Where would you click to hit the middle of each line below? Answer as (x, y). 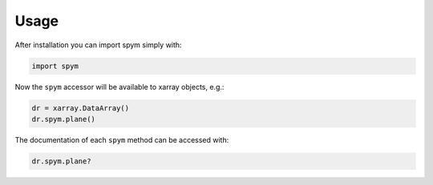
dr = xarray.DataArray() (81, 108)
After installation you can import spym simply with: (98, 45)
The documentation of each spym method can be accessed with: (122, 139)
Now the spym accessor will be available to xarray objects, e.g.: (119, 86)
